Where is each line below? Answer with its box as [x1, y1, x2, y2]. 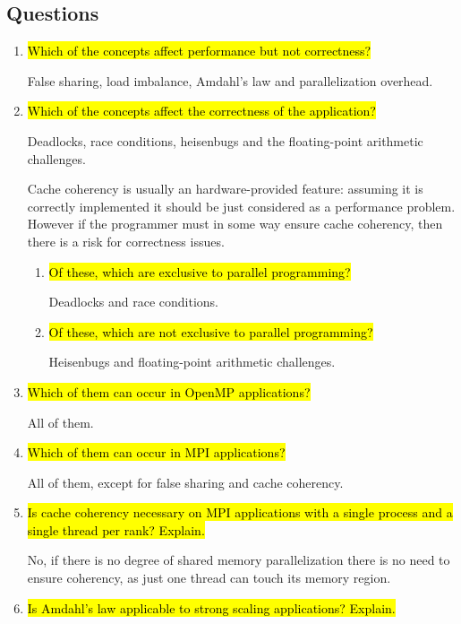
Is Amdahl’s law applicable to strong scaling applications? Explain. [27, 598, 396, 617]
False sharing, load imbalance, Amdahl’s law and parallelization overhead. [27, 71, 433, 90]
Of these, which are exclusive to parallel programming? [48, 262, 351, 281]
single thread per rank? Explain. [27, 520, 205, 539]
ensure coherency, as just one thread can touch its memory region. [27, 568, 391, 587]
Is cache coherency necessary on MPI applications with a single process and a [27, 503, 453, 522]
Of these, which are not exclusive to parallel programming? [48, 322, 373, 341]
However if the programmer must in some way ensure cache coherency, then [27, 214, 443, 233]
